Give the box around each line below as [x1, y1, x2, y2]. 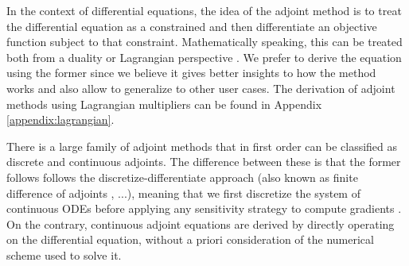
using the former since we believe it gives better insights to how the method [6, 64, 376, 81]
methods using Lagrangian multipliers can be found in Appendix [6, 95, 322, 112]
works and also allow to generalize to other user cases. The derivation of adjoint [6, 79, 395, 96]
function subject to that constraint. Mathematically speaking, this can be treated [6, 33, 403, 50]
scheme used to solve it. [6, 246, 122, 263]
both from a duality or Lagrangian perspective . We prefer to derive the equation [6, 48, 402, 65]
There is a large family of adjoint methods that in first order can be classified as [6, 137, 398, 154]
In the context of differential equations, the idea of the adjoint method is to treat [6, 2, 402, 18]
